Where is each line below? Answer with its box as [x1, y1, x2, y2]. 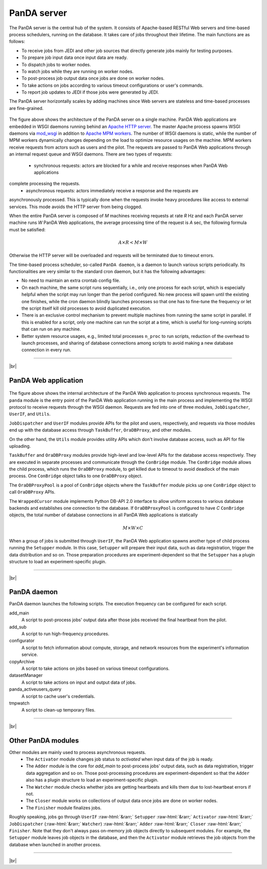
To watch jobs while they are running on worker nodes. [21, 68, 133, 74]
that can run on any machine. [21, 326, 81, 332]
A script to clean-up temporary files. [21, 707, 96, 713]
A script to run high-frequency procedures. [21, 631, 110, 637]
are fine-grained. [9, 105, 44, 111]
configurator [9, 638, 35, 644]
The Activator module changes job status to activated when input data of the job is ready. [26, 756, 214, 762]
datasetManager [9, 672, 43, 678]
